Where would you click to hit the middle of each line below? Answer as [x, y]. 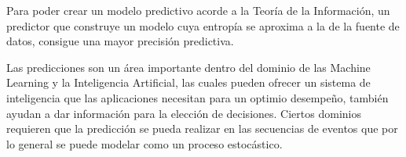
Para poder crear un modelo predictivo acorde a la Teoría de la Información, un [198, 10]
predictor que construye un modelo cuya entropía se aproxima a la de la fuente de [203, 25]
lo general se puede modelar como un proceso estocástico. [144, 143]
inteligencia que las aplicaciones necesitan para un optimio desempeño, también [198, 97]
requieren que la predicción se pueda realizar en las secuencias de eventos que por [202, 128]
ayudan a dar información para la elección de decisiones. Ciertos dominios [184, 113]
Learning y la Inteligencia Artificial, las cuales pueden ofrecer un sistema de [188, 82]
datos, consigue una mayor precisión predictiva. [120, 41]
